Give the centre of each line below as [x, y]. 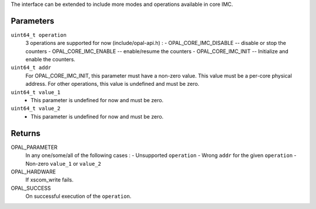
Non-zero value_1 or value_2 [63, 163]
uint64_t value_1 [36, 92]
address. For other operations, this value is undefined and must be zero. [112, 84]
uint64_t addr [31, 68]
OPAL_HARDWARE [33, 172]
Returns [26, 133]
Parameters [32, 21]
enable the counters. [50, 60]
